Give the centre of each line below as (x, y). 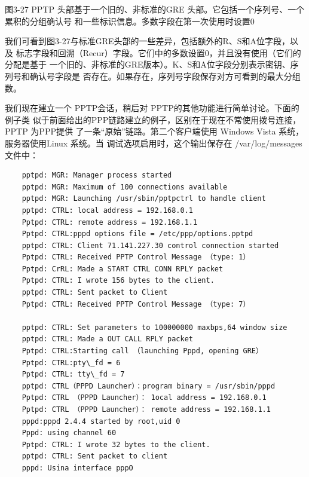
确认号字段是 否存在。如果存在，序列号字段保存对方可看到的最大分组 (165, 76)
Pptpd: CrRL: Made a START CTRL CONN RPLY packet (123, 269)
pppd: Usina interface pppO (77, 468)
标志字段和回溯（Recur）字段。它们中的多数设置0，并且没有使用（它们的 (158, 52)
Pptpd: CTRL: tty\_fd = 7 (73, 374)
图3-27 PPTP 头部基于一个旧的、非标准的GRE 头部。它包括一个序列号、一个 (155, 9)
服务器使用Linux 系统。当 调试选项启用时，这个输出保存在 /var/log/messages (154, 143)
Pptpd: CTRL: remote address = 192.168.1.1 (110, 222)
